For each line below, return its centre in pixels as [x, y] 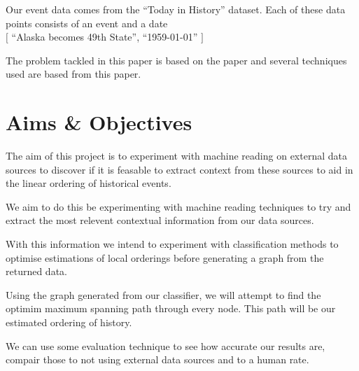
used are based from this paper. [73, 74]
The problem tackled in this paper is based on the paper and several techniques [176, 60]
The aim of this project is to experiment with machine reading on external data [176, 156]
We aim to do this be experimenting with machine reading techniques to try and [178, 206]
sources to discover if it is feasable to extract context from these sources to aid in [179, 169]
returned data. [36, 271]
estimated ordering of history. [69, 322]
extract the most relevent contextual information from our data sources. [160, 220]
